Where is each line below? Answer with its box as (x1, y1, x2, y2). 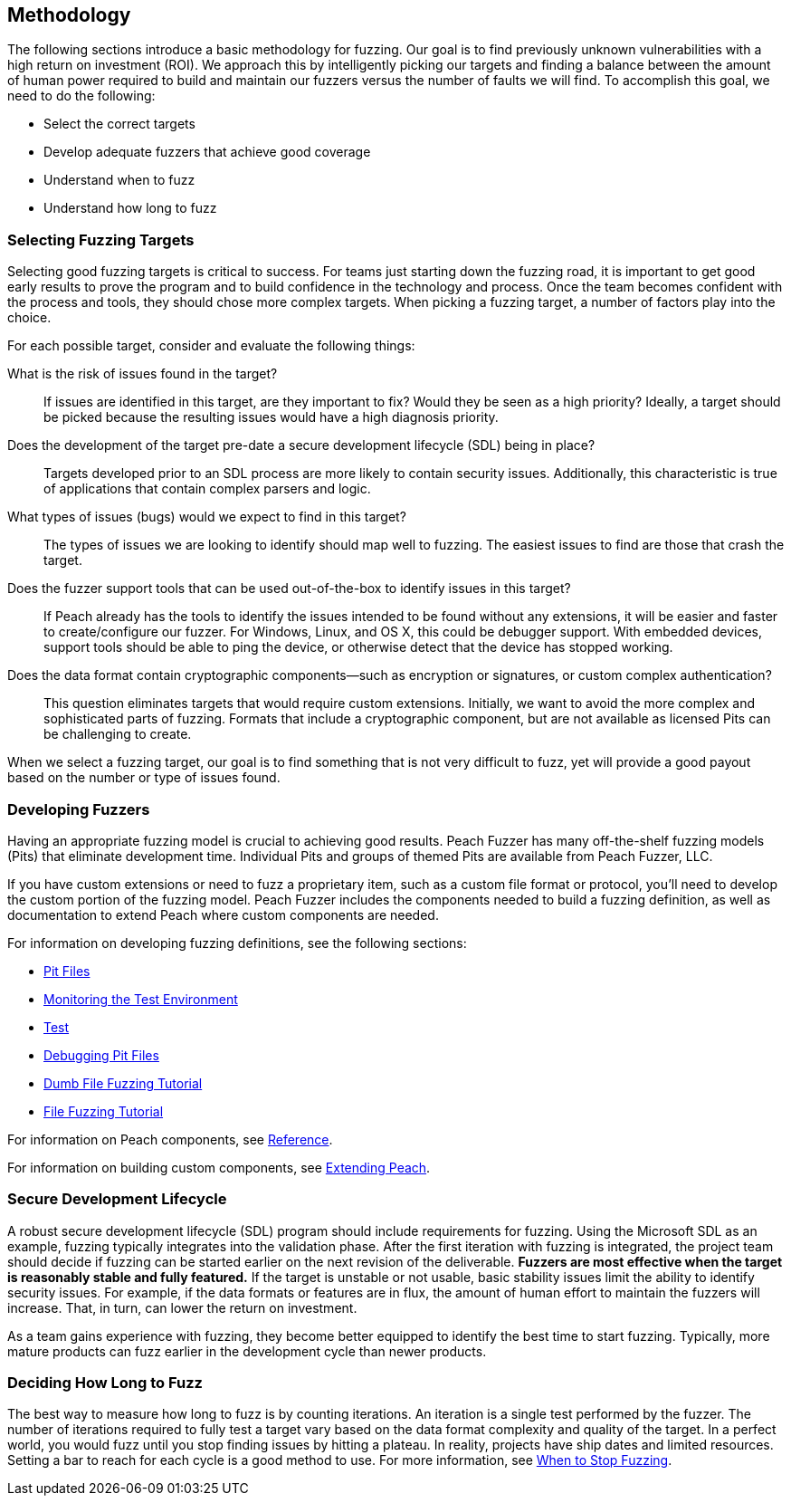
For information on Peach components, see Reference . (7, 1131, 333, 1147)
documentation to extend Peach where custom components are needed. (7, 906, 439, 923)
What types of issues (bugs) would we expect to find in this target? (7, 509, 406, 525)
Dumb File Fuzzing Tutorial (43, 1075, 203, 1091)
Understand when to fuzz (43, 172, 195, 188)
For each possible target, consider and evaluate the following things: (7, 338, 415, 354)
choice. (7, 310, 52, 326)
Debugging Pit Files (43, 1047, 159, 1063)
